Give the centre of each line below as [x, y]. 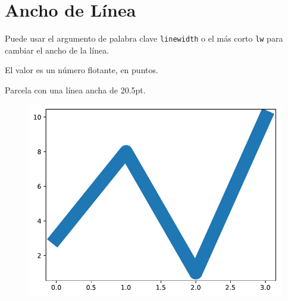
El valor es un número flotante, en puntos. [82, 70]
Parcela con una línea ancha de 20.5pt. [75, 90]
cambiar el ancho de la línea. [57, 50]
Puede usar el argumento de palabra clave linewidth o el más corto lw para [144, 38]
